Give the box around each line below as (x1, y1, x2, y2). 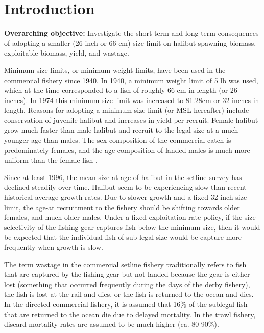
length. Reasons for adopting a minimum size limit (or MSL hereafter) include (4, 105, 249, 115)
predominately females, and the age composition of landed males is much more (4, 144, 250, 155)
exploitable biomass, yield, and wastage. (4, 47, 129, 58)
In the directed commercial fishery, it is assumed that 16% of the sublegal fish (4, 298, 248, 309)
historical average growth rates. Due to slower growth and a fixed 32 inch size (4, 192, 247, 202)
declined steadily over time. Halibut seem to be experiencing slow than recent (4, 182, 247, 192)
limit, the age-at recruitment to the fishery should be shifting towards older (4, 201, 240, 212)
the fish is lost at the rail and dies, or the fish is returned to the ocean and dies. (4, 289, 254, 299)
